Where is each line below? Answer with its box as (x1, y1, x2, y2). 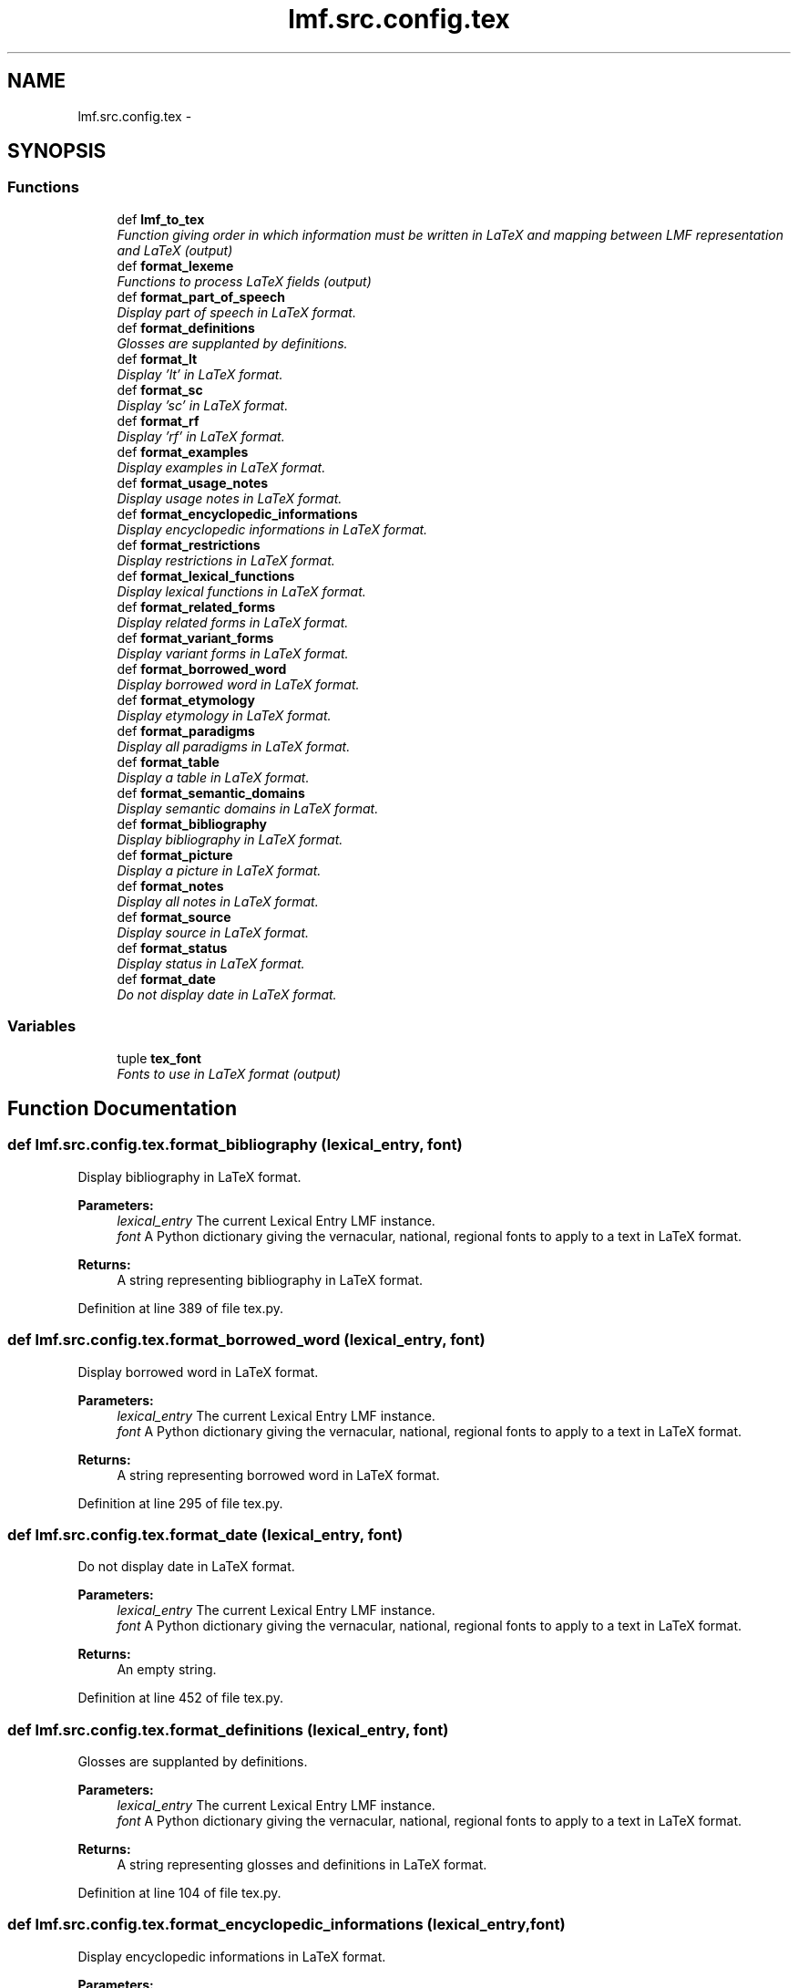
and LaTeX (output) (117, 242, 233, 258)
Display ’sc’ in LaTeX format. (117, 397, 289, 413)
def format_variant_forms (117, 629, 274, 646)
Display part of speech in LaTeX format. (117, 304, 356, 320)
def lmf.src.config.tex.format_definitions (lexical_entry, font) (7, 1720, 449, 1739)
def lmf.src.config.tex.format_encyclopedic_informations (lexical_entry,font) (7, 1915, 566, 1934)
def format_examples (117, 443, 249, 460)
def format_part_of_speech (117, 288, 285, 305)
